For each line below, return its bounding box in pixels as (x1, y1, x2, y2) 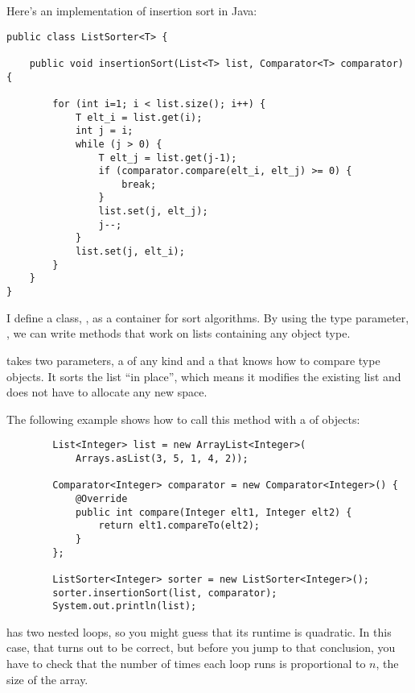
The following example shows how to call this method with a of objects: (6, 410, 360, 427)
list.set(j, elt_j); (98, 205, 208, 218)
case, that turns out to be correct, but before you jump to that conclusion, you (6, 639, 396, 656)
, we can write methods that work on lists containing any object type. (6, 325, 351, 342)
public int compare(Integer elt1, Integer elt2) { (75, 506, 352, 518)
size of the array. (6, 670, 88, 687)
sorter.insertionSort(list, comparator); (52, 587, 277, 599)
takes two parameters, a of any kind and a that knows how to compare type (6, 351, 380, 368)
